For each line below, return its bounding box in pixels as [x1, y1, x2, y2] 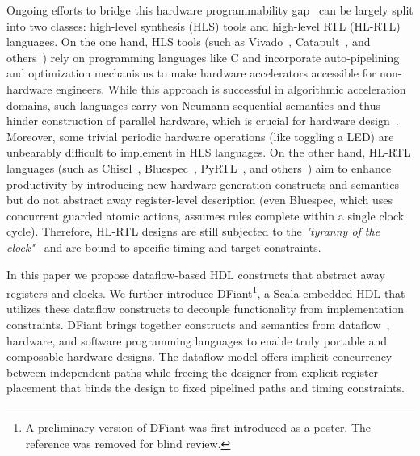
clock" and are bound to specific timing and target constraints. [6, 238, 321, 255]
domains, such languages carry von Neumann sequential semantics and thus [6, 96, 380, 113]
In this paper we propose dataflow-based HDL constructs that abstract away [6, 266, 385, 282]
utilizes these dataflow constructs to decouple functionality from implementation [6, 300, 404, 317]
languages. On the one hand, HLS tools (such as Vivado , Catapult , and [6, 33, 371, 50]
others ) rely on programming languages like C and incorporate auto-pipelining [6, 48, 400, 65]
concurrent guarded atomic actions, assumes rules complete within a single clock [6, 207, 405, 224]
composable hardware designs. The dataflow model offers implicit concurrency [6, 348, 393, 365]
